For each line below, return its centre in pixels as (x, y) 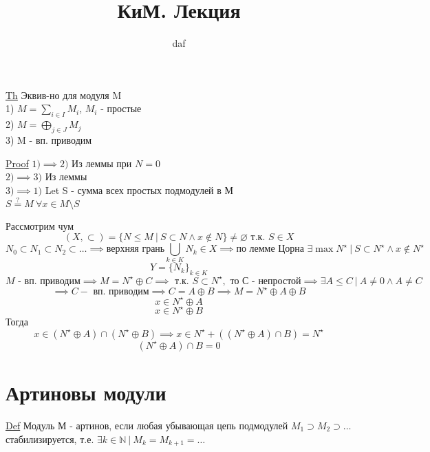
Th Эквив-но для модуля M (64, 95)
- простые (121, 108)
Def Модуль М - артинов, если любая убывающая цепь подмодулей (147, 425)
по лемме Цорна (270, 249)
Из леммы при (102, 163)
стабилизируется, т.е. (50, 439)
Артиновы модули (86, 392)
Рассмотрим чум (40, 225)
